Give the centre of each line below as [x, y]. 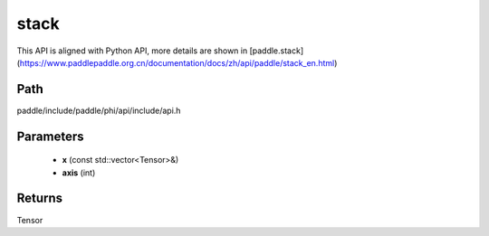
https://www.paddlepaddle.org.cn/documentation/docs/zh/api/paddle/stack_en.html [177, 62]
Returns [40, 198]
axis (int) [79, 173]
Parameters [50, 136]
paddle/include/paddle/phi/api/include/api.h [99, 110]
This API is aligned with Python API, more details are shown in [132, 51]
